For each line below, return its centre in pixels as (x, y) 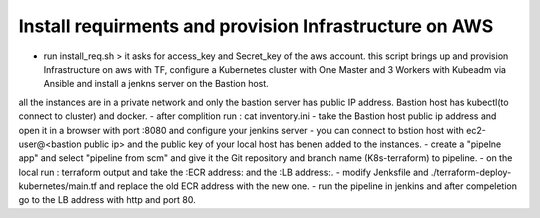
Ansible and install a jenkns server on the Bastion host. (156, 84)
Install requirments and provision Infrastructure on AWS (256, 26)
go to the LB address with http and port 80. (107, 200)
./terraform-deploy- (471, 172)
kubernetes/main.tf (57, 186)
